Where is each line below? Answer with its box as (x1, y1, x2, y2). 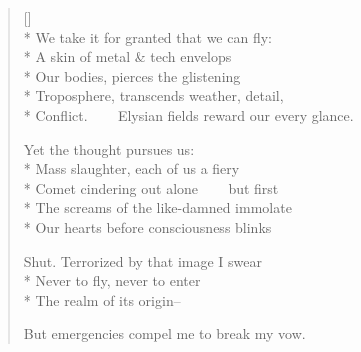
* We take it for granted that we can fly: (23, 26, 272, 47)
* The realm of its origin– (23, 289, 181, 310)
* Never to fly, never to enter (23, 270, 201, 291)
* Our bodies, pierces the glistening (23, 65, 241, 86)
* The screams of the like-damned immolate (23, 197, 292, 218)
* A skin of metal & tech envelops (23, 46, 232, 67)
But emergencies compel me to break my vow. (23, 323, 306, 344)
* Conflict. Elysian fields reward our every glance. (23, 104, 354, 125)
